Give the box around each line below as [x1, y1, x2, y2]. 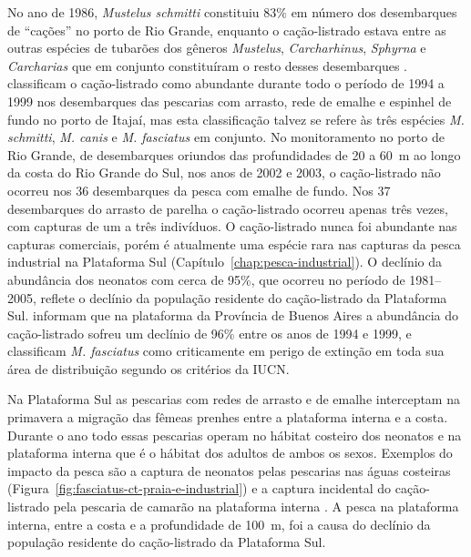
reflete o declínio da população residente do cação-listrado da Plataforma [40, 288, 447, 307]
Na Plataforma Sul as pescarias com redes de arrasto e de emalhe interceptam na [7, 390, 460, 409]
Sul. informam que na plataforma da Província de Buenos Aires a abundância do [7, 306, 459, 325]
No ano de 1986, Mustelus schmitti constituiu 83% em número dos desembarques [7, 3, 457, 21]
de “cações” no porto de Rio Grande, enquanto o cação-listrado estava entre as [7, 20, 446, 39]
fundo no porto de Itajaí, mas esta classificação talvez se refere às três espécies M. [7, 109, 465, 128]
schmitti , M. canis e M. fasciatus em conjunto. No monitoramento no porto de [7, 127, 445, 147]
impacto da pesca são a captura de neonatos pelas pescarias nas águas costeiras [7, 461, 451, 480]
